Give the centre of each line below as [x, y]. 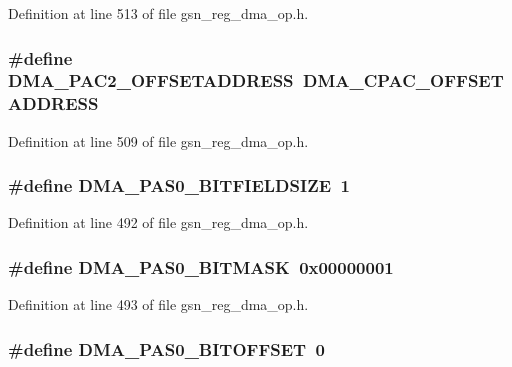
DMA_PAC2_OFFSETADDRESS [151, 80]
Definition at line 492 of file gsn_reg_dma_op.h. [158, 222]
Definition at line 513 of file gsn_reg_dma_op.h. [158, 13]
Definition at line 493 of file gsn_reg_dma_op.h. [158, 304]
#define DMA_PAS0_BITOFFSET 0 [166, 348]
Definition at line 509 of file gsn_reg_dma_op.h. [158, 140]
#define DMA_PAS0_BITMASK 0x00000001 [201, 266]
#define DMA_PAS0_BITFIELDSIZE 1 [179, 185]
